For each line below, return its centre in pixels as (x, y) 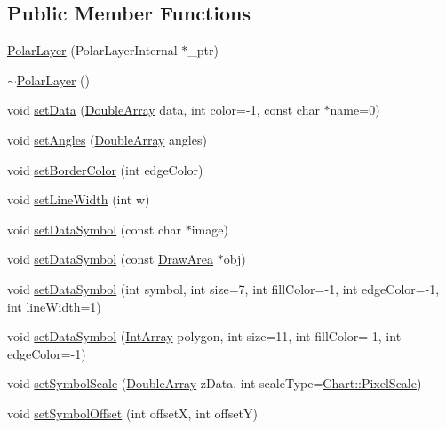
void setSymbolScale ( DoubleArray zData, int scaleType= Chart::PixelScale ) (215, 383)
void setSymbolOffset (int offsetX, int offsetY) (132, 413)
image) (210, 229)
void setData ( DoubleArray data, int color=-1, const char (163, 110)
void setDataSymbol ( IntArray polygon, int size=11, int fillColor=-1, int (204, 336)
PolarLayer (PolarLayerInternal (92, 50)
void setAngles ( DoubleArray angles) (107, 139)
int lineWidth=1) (54, 306)
